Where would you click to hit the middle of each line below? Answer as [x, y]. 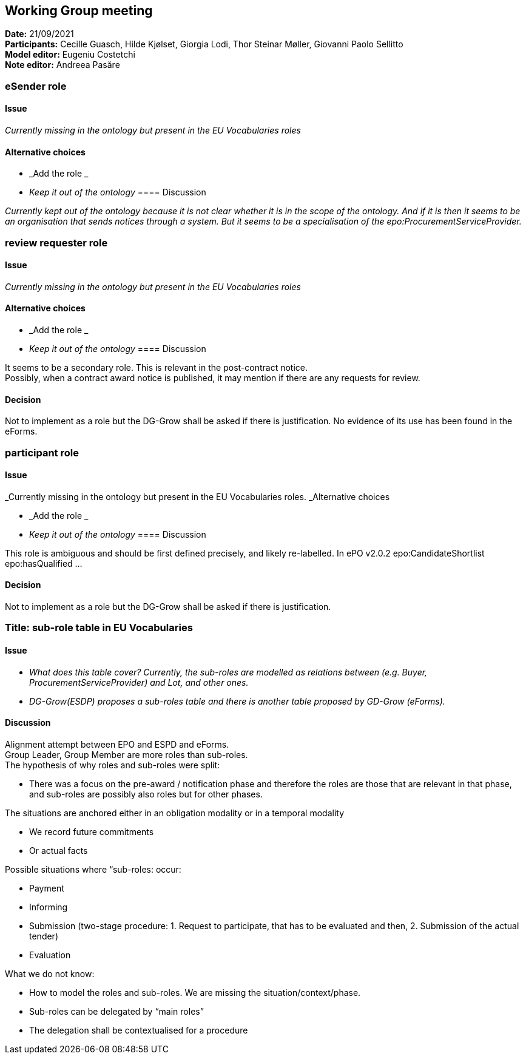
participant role [42, 452]
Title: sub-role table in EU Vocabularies [99, 628]
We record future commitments [92, 831]
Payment [47, 888]
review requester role [56, 242]
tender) [44, 936]
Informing [49, 907]
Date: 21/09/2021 [39, 34]
